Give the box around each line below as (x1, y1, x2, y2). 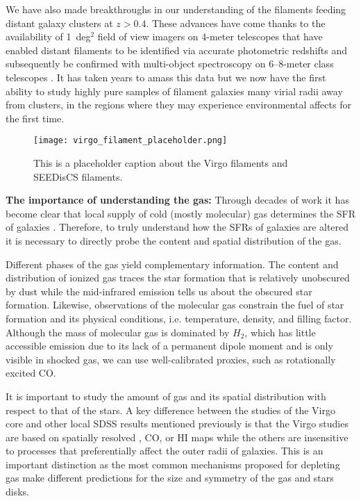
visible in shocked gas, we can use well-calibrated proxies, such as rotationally (6, 352, 336, 366)
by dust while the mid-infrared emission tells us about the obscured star (6, 284, 312, 298)
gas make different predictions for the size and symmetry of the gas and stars (6, 470, 334, 485)
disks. (6, 484, 29, 499)
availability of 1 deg (6, 29, 91, 44)
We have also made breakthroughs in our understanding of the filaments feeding (6, 2, 346, 16)
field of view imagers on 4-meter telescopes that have (97, 29, 323, 44)
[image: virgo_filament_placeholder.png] (33, 135, 228, 146)
